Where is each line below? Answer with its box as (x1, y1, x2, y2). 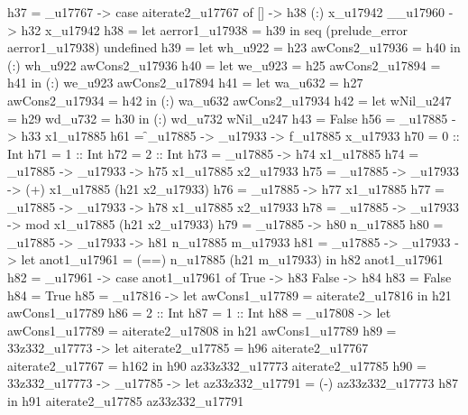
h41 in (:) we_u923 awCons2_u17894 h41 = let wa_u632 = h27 (7, 73, 363, 92)
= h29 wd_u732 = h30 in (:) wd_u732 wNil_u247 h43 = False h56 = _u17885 (7, 108, 448, 127)
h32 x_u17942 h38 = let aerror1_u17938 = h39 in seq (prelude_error (21, 20, 408, 39)
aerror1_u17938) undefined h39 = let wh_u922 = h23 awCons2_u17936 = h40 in (7, 38, 461, 57)
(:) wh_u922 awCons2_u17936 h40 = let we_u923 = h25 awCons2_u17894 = (7, 55, 441, 74)
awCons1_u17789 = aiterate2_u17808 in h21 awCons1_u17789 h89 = (7, 320, 397, 339)
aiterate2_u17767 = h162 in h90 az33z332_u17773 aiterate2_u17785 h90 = (7, 355, 427, 374)
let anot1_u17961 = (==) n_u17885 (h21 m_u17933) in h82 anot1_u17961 (21, 250, 444, 269)
